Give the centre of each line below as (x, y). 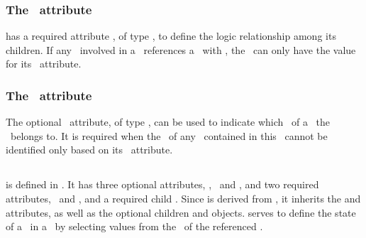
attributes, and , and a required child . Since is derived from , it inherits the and (183, 198)
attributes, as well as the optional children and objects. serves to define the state (181, 212)
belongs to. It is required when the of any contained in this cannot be (169, 135)
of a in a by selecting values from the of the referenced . (134, 226)
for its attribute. (44, 64)
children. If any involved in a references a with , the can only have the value (181, 49)
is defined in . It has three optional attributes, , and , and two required (162, 184)
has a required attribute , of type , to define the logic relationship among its (171, 36)
